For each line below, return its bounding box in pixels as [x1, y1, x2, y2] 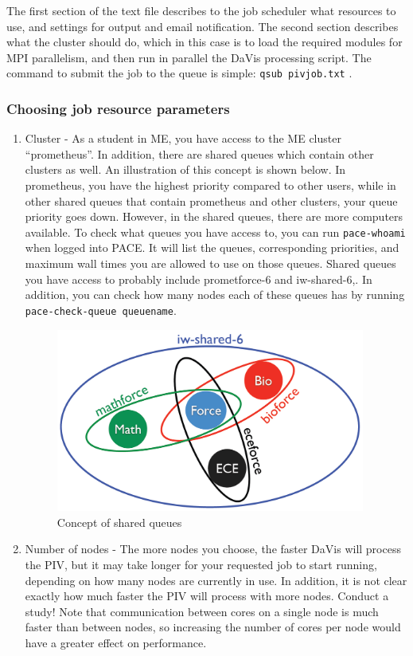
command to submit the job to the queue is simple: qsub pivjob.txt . [6, 65, 353, 81]
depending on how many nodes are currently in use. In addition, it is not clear [25, 572, 407, 588]
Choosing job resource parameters [6, 98, 230, 118]
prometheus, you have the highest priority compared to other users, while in [25, 177, 396, 194]
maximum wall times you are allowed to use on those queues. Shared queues [25, 255, 396, 272]
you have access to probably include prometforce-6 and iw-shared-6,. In [25, 270, 372, 287]
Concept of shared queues [56, 513, 182, 530]
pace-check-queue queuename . [25, 301, 177, 318]
